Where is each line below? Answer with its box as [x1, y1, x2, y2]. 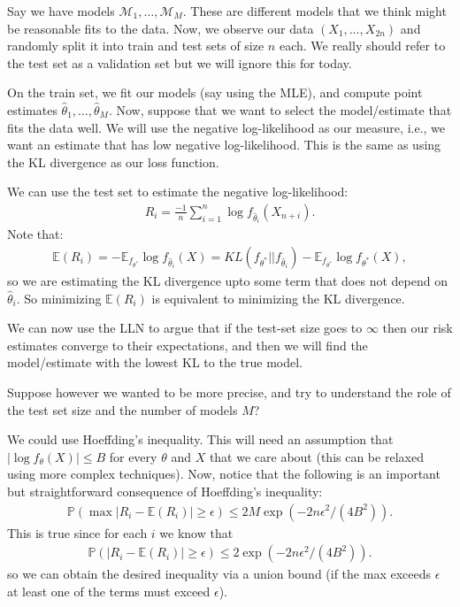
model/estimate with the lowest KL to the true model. [7, 353, 303, 372]
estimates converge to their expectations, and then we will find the [7, 335, 368, 354]
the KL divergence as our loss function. [7, 152, 219, 171]
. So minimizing [16, 288, 102, 307]
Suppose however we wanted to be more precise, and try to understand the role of [7, 382, 451, 401]
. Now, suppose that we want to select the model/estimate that [108, 100, 452, 119]
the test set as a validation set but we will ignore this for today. [7, 53, 352, 72]
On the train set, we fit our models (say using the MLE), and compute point [7, 83, 423, 102]
